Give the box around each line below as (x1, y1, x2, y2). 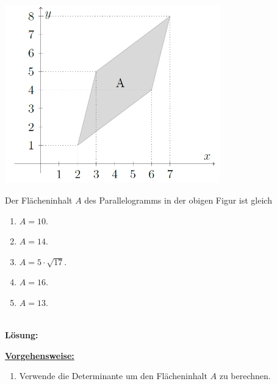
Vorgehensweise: (5, 349, 74, 361)
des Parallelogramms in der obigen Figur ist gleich (84, 194, 272, 207)
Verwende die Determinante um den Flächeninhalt (19, 369, 207, 382)
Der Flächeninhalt (5, 194, 73, 207)
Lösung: (5, 329, 38, 341)
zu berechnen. (219, 369, 271, 382)
